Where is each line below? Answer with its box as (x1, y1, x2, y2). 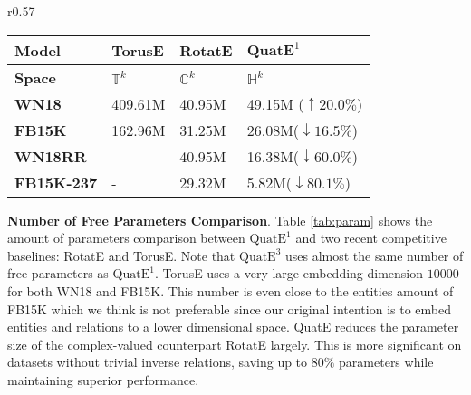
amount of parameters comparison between (7, 228, 245, 247)
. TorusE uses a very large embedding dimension (154, 264, 424, 283)
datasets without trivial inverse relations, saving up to (7, 352, 308, 371)
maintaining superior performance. (7, 370, 199, 389)
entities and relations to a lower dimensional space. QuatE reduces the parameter (7, 317, 459, 336)
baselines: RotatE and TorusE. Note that (7, 246, 235, 265)
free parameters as (7, 264, 109, 283)
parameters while (339, 352, 434, 371)
